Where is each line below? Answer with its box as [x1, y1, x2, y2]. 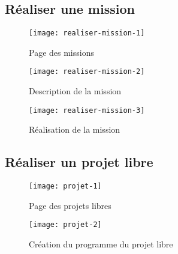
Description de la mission [29, 85, 122, 97]
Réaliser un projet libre [5, 153, 153, 171]
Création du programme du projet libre [29, 238, 173, 250]
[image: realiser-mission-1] [29, 29, 145, 38]
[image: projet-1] [29, 182, 102, 191]
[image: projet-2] [29, 220, 102, 229]
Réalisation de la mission [29, 123, 120, 136]
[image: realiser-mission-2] [29, 67, 145, 76]
